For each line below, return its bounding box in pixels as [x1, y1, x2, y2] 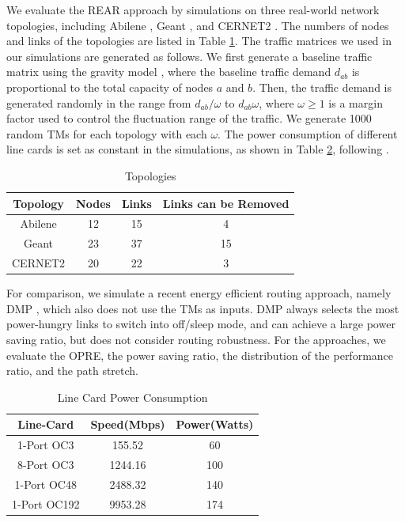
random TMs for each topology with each [6, 125, 207, 142]
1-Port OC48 [14, 475, 77, 492]
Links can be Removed [162, 195, 290, 211]
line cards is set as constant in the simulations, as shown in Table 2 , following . [6, 141, 389, 157]
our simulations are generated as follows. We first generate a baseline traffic [6, 47, 373, 64]
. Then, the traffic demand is [252, 78, 392, 95]
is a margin [328, 94, 383, 111]
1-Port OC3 [17, 437, 74, 453]
